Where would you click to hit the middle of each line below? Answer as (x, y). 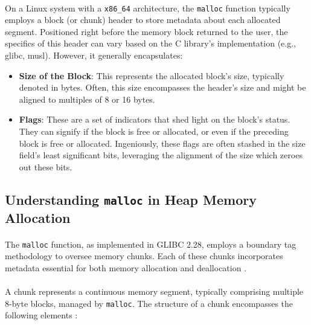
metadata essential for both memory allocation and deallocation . (126, 267)
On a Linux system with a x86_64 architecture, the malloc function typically (148, 8)
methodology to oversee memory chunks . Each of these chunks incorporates (144, 256)
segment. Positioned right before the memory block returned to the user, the (146, 31)
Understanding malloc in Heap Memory (131, 199)
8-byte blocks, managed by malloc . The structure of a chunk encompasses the (149, 303)
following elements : (41, 315)
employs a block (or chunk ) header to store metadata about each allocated (143, 20)
